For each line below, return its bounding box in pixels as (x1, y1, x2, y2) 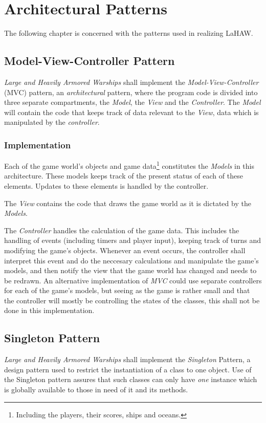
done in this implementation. (4, 305, 95, 316)
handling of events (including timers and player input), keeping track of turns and (4, 235, 261, 246)
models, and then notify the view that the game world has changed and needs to (4, 265, 257, 276)
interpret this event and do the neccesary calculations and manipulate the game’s (4, 255, 259, 265)
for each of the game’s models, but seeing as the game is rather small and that (4, 285, 250, 296)
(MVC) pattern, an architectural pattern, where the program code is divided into (4, 86, 258, 97)
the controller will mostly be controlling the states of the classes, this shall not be (4, 295, 260, 305)
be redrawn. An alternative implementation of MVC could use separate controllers (4, 275, 262, 285)
